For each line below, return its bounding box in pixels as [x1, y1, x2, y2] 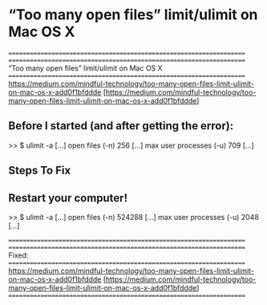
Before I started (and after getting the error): [8, 119, 234, 133]
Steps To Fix [8, 164, 71, 177]
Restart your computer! [8, 191, 128, 205]
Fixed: [8, 250, 29, 260]
